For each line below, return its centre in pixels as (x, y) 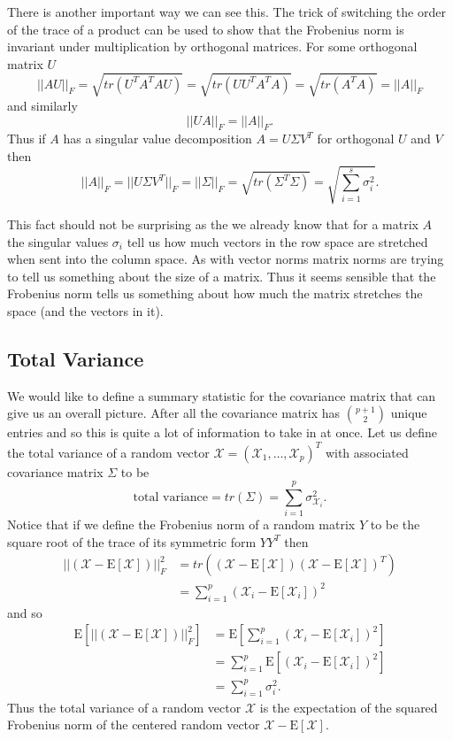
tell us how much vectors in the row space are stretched (277, 241)
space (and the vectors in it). (85, 311)
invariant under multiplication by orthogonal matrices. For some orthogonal (212, 46)
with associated (367, 452)
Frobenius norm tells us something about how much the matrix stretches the (215, 293)
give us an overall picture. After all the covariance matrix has (173, 413)
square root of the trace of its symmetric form (132, 541)
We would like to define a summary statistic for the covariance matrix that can (222, 395)
